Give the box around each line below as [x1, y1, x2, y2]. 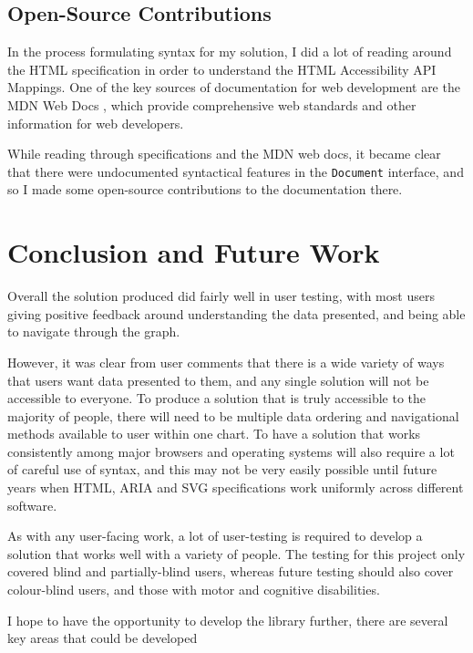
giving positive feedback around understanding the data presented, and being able [7, 304, 466, 323]
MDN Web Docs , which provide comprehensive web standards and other [7, 95, 416, 114]
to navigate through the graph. [7, 322, 180, 341]
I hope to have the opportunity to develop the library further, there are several [7, 610, 448, 629]
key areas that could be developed [7, 628, 198, 648]
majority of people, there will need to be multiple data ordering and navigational [7, 406, 459, 425]
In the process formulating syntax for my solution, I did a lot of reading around [7, 42, 452, 61]
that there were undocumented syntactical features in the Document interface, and [7, 161, 464, 181]
